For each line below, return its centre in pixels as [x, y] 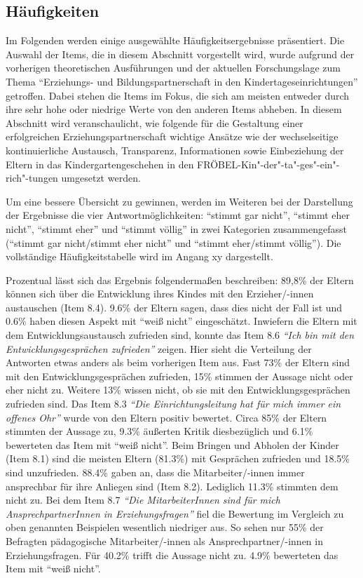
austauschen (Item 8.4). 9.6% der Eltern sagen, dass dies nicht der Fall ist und [174, 307]
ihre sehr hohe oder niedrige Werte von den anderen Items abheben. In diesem [174, 109]
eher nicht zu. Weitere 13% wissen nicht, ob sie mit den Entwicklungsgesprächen [178, 390]
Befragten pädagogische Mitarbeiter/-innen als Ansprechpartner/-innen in [164, 540]
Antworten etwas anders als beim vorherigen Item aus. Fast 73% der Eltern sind [178, 362]
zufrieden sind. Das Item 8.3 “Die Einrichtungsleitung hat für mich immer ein [173, 404]
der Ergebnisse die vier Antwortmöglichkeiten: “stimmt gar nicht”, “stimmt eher [178, 215]
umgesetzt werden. [101, 178]
